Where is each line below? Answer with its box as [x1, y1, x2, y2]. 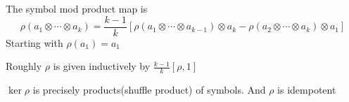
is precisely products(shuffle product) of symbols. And [32, 82, 266, 97]
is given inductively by [53, 59, 151, 73]
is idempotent [277, 82, 336, 97]
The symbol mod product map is [6, 1, 148, 15]
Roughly [6, 59, 42, 73]
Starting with [6, 35, 63, 50]
